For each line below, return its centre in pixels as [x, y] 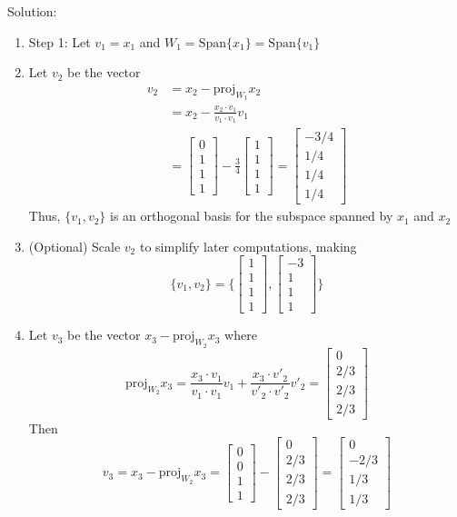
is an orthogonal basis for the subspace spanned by [252, 216]
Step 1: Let [60, 41]
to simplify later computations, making [248, 246]
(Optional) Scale [75, 246]
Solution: [32, 11]
